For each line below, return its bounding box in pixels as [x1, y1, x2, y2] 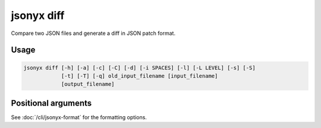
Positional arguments [11, 98, 92, 108]
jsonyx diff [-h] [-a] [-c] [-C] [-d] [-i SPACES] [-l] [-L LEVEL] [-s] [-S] [23, 64, 256, 71]
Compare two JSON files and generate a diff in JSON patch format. [11, 30, 175, 37]
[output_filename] [61, 81, 115, 88]
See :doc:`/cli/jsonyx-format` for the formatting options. [11, 113, 147, 121]
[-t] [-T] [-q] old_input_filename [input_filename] [61, 72, 218, 79]
